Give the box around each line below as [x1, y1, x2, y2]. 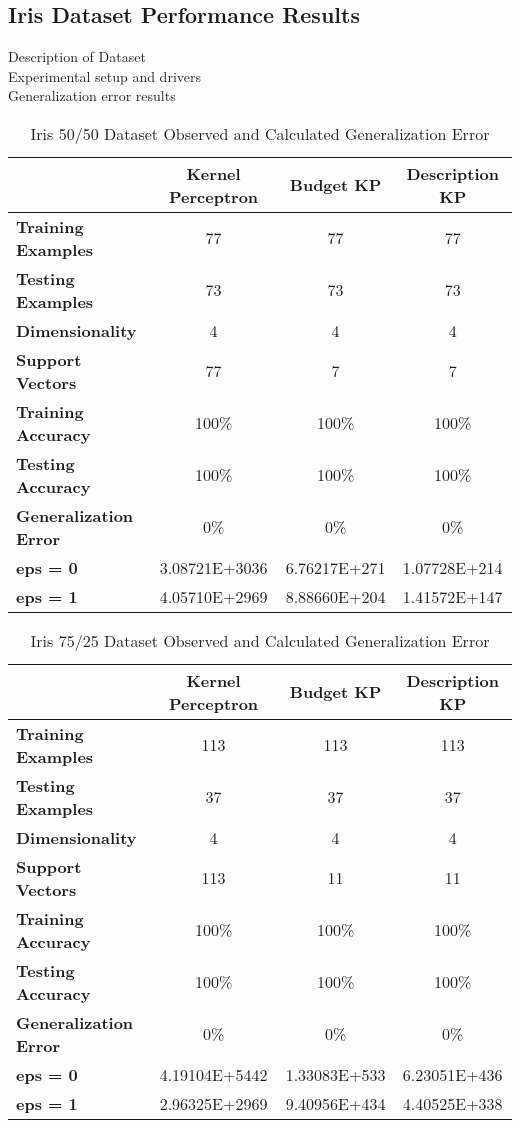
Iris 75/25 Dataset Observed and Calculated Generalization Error [30, 628, 490, 652]
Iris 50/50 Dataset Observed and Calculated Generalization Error [30, 121, 490, 145]
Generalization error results [8, 85, 176, 106]
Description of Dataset [8, 46, 146, 67]
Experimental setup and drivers [8, 65, 201, 86]
